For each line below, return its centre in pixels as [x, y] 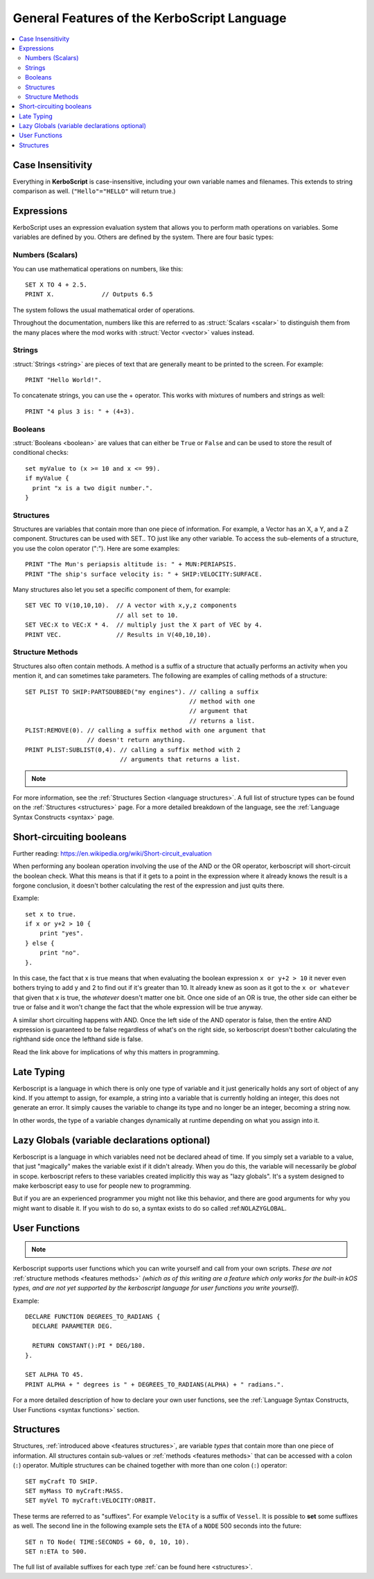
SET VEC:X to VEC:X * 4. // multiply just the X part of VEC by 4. [144, 625]
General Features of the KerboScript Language [150, 18]
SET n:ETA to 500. [56, 1551]
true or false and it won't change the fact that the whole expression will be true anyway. [138, 1007]
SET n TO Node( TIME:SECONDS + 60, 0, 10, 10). [107, 1542]
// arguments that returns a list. [180, 759]
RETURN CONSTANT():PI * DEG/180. [89, 1346]
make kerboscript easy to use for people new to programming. [102, 1185]
